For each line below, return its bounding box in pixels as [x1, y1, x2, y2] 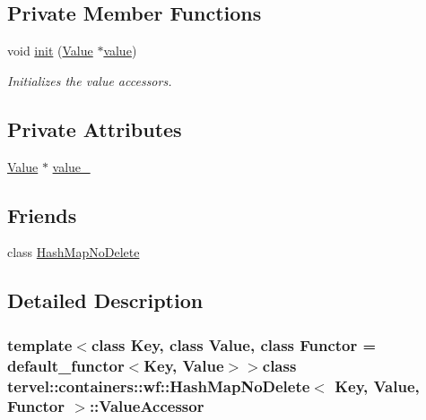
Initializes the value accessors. [7, 71, 172, 90]
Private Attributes [7, 115, 182, 142]
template [7, 333, 73, 356]
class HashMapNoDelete [7, 243, 140, 261]
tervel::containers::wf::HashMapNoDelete [7, 374, 310, 397]
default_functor [7, 354, 125, 376]
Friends [7, 201, 77, 228]
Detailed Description [7, 287, 204, 314]
